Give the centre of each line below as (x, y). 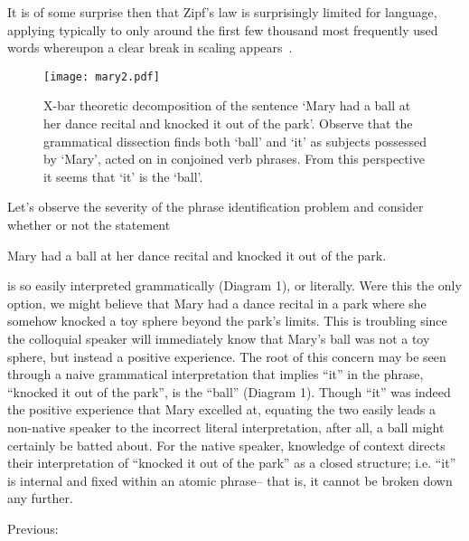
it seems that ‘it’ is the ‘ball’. (123, 176)
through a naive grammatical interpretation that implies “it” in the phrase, (216, 374)
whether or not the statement (89, 224)
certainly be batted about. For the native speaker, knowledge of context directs (226, 445)
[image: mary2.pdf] (102, 76)
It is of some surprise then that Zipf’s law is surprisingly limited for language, (222, 12)
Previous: (33, 528)
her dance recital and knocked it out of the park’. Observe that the (228, 123)
